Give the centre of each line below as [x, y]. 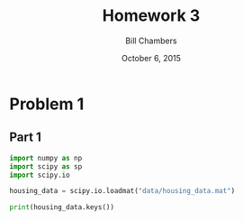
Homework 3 [151, 16]
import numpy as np [46, 158]
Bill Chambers [151, 41]
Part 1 [26, 138]
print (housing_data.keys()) [62, 207]
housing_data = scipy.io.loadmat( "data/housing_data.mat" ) [122, 191]
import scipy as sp [46, 166]
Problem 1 [47, 104]
